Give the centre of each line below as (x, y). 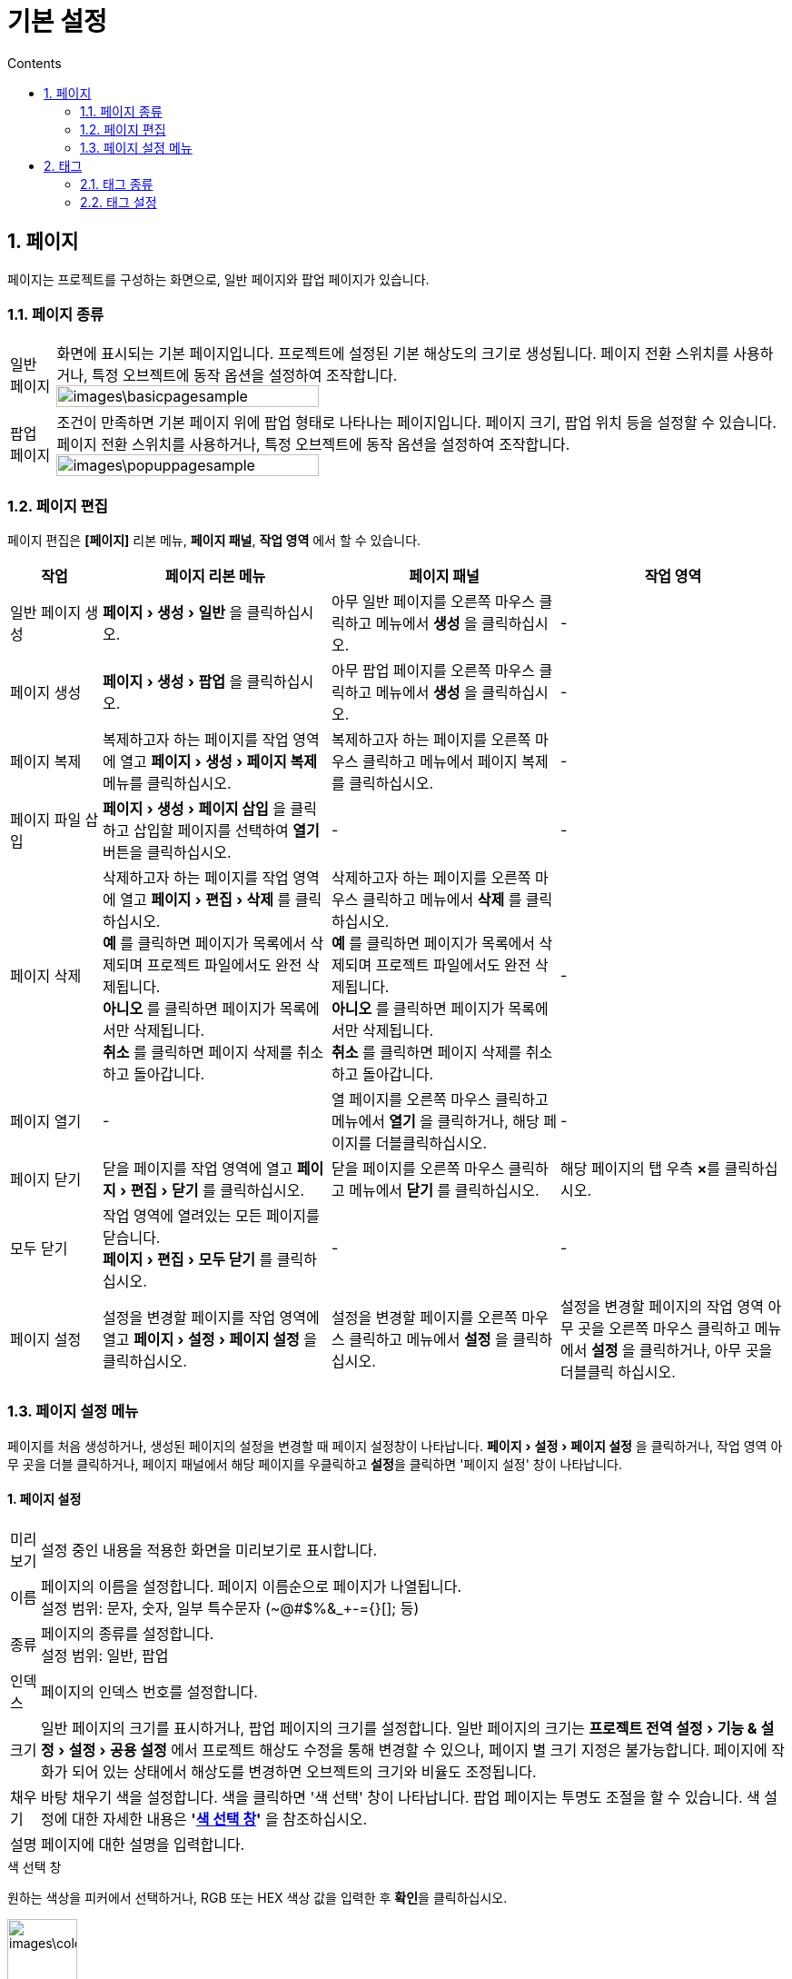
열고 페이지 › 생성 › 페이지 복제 (218, 762)
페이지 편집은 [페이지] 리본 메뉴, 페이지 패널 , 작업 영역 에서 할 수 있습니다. (214, 541)
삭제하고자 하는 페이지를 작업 (195, 878)
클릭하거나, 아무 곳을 (706, 1351)
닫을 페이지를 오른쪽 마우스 (418, 1169)
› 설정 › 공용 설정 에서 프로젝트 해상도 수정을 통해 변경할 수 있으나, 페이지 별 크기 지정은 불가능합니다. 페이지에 (413, 1750)
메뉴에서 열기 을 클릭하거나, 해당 (435, 1122)
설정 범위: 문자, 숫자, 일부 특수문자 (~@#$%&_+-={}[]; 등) (230, 1609)
